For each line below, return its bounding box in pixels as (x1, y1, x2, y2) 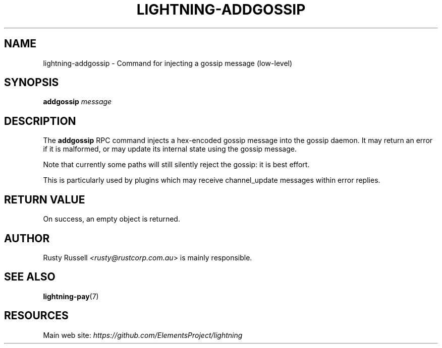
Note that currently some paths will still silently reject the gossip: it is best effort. (43, 160, 310, 169)
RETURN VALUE (4, 193, 85, 206)
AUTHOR (4, 232, 50, 245)
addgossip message (43, 97, 112, 106)
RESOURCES (4, 309, 69, 322)
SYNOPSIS (4, 76, 59, 89)
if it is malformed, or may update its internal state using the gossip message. (43, 145, 297, 154)
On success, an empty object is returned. (43, 215, 180, 224)
